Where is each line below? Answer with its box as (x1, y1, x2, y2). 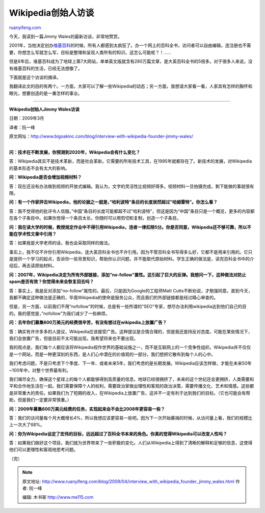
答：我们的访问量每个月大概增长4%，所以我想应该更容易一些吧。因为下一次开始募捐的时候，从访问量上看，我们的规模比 (9, 415, 253, 421)
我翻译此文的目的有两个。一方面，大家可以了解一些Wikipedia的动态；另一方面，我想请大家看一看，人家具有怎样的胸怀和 (9, 84, 253, 89)
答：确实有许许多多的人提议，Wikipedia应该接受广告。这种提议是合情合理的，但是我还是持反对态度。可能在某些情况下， (9, 328, 253, 334)
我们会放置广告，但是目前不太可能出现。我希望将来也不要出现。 (9, 336, 138, 341)
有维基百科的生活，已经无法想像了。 (9, 65, 82, 71)
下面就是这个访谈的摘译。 (9, 74, 61, 80)
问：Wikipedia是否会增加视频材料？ (9, 174, 82, 180)
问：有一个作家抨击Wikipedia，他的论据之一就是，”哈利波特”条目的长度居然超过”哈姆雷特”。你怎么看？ (9, 199, 218, 205)
